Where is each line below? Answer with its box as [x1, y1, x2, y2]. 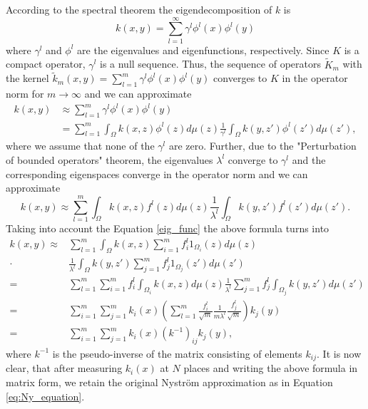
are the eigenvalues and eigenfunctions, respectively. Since [77, 42, 329, 57]
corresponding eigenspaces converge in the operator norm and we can [6, 166, 308, 181]
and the [292, 152, 326, 167]
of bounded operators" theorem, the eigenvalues [6, 152, 213, 167]
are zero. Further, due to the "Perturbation [168, 138, 357, 153]
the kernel [6, 71, 49, 86]
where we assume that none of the [6, 138, 155, 153]
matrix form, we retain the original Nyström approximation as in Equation [6, 375, 333, 390]
